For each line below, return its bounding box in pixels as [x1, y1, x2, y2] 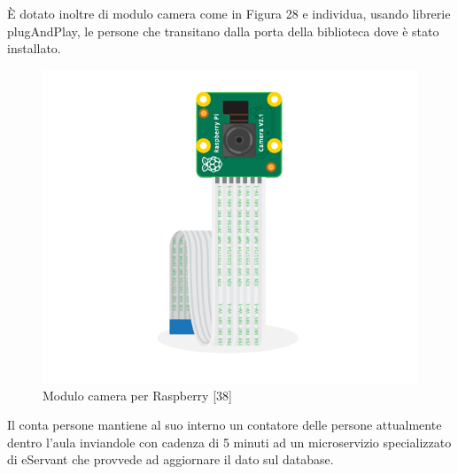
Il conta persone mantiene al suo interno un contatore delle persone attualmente [7, 416, 442, 434]
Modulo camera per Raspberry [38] [43, 385, 232, 404]
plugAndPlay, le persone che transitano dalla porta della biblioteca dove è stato [7, 21, 439, 40]
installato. [7, 39, 61, 58]
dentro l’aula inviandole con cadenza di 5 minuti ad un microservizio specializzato [7, 432, 452, 451]
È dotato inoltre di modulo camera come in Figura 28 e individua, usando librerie [7, 4, 451, 22]
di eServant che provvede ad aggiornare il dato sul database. [7, 450, 334, 469]
